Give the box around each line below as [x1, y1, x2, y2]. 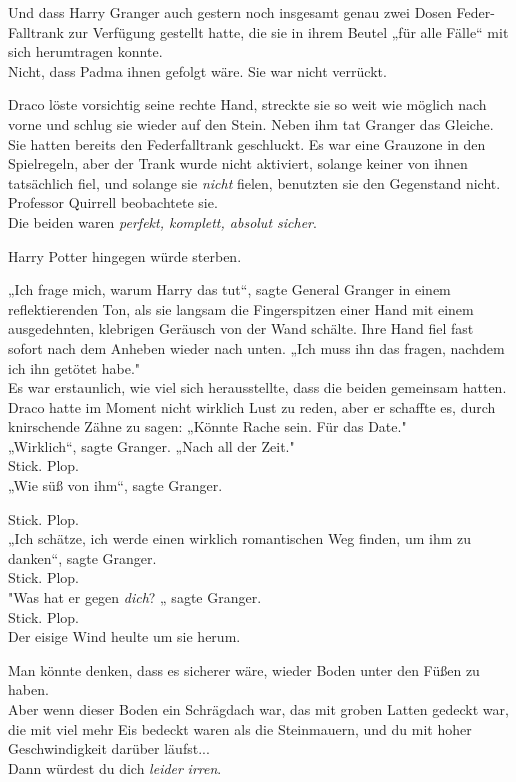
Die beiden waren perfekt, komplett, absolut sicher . [8, 211, 317, 232]
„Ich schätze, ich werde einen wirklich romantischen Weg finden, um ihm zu [8, 528, 472, 549]
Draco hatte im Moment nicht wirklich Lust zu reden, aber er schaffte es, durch [8, 396, 496, 417]
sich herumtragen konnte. [8, 41, 163, 62]
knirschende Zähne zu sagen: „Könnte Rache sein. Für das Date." [8, 416, 407, 437]
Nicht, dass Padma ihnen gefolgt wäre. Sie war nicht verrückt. [8, 60, 387, 81]
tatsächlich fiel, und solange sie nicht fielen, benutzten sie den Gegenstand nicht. [8, 172, 501, 193]
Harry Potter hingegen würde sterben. [8, 245, 242, 266]
